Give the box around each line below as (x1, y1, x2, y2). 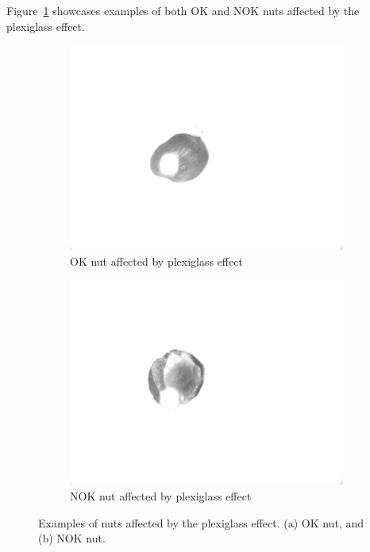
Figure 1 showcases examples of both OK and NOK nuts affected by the (6, 2, 360, 18)
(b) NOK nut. (38, 530, 106, 546)
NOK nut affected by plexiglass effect (70, 487, 252, 504)
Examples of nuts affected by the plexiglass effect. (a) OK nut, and (38, 514, 364, 531)
